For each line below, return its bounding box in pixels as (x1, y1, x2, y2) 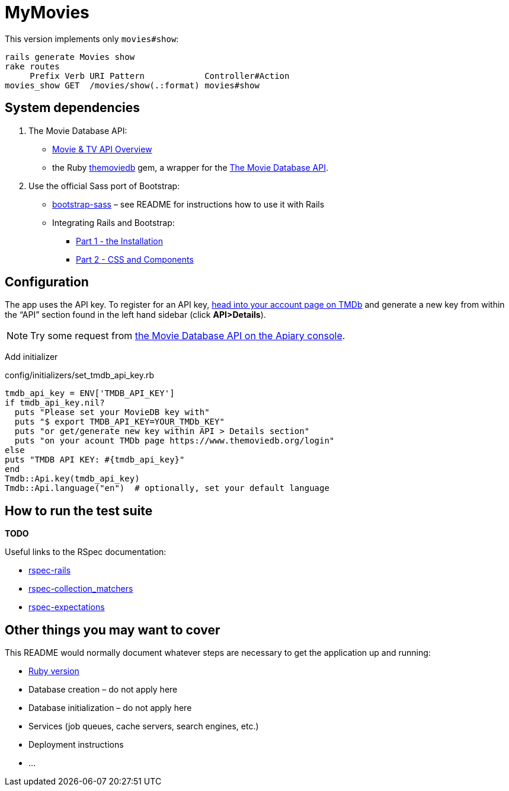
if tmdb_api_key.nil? (5, 398, 105, 408)
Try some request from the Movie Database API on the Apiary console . (30, 330, 345, 342)
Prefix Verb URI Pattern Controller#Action (30, 71, 290, 81)
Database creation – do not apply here (28, 684, 178, 695)
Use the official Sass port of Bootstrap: (28, 180, 180, 191)
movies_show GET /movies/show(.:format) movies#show (5, 80, 260, 90)
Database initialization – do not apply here (28, 703, 192, 713)
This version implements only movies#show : (5, 33, 179, 44)
